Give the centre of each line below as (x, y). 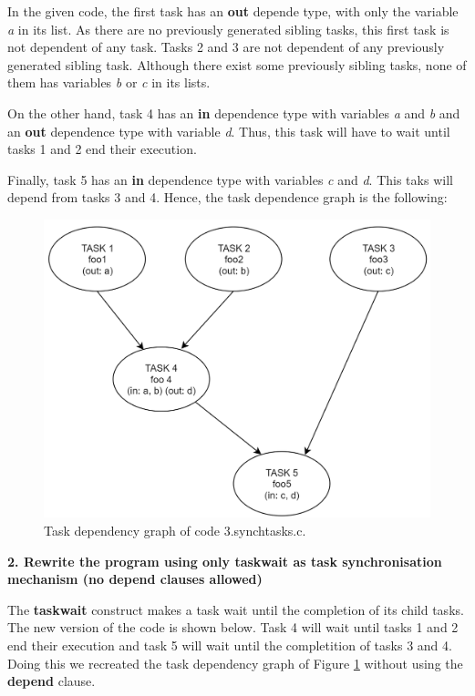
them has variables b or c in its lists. (109, 82)
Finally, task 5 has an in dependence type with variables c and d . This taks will (230, 179)
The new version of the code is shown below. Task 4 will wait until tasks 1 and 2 (233, 627)
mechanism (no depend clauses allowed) (135, 579)
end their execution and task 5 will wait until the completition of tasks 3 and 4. (230, 645)
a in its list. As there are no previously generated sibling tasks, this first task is (228, 29)
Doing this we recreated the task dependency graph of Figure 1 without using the (235, 663)
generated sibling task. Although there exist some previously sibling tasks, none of (237, 64)
